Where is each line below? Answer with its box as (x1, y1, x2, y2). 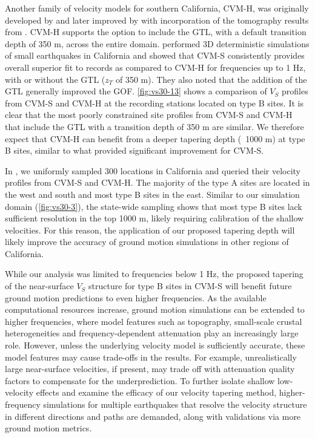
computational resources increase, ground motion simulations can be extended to (5, 303, 305, 316)
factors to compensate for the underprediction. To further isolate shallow (5, 374, 275, 387)
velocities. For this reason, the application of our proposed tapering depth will (5, 223, 295, 236)
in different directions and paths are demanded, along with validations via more (5, 410, 301, 422)
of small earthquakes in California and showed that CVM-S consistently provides (5, 49, 305, 62)
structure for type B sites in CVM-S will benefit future (88, 279, 292, 292)
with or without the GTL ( (5, 73, 105, 85)
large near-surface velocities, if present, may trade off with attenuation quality (5, 362, 295, 375)
